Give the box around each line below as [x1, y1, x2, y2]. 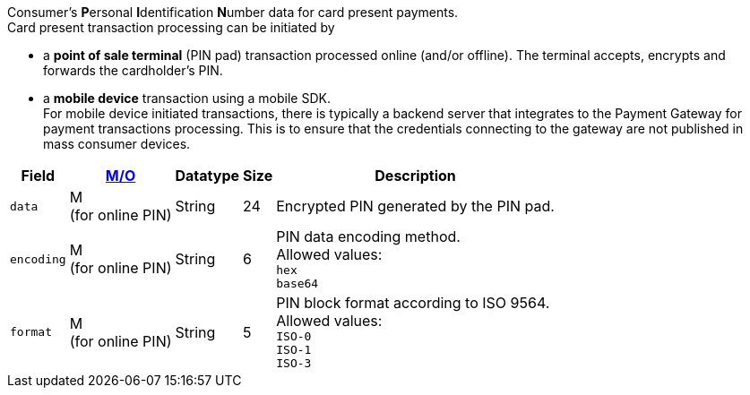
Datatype [175, 167, 240, 185]
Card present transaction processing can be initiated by [7, 20, 335, 35]
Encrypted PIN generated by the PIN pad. [276, 197, 555, 215]
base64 [276, 277, 319, 290]
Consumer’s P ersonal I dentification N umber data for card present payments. [7, 4, 459, 20]
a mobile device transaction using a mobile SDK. [43, 90, 331, 106]
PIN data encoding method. [276, 228, 461, 245]
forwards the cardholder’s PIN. [43, 63, 223, 78]
